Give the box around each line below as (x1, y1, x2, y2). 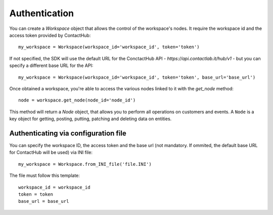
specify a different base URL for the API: (9, 62, 94, 68)
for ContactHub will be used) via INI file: (9, 150, 93, 156)
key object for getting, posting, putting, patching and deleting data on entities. (9, 116, 172, 122)
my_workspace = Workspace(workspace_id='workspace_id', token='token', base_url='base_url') (18, 74, 256, 80)
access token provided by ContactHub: (9, 32, 91, 38)
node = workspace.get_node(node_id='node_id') (18, 97, 136, 103)
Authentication (9, 8, 74, 19)
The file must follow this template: (9, 172, 80, 178)
